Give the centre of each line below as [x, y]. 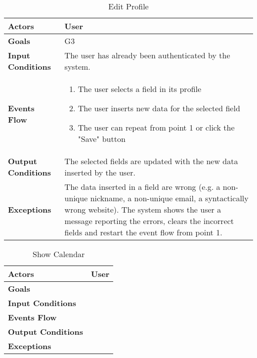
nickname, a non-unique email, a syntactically [169, 198]
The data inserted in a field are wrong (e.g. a [142, 187]
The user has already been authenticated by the [147, 55]
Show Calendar [59, 254]
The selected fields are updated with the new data [151, 161]
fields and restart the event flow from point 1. [143, 232]
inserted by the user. [100, 172]
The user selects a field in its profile [140, 89]
